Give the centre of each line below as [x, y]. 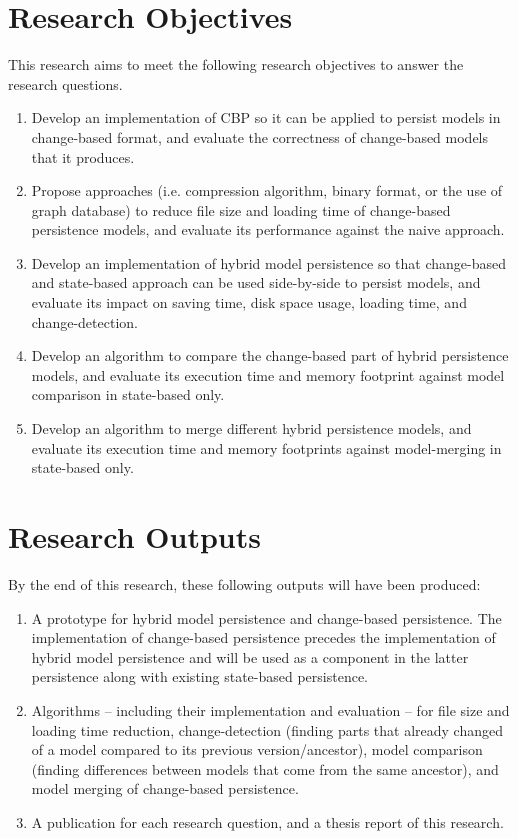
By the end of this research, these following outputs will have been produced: [244, 583]
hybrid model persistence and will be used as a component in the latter [250, 656]
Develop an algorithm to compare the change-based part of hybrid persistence [270, 355]
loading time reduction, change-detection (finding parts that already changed [267, 729]
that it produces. [83, 156]
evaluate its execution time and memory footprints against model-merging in [266, 447]
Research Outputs [134, 536]
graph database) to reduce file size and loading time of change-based [241, 209]
